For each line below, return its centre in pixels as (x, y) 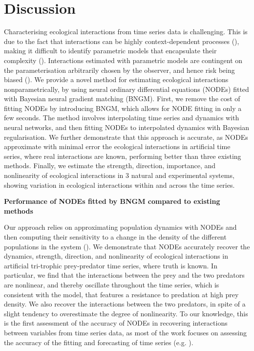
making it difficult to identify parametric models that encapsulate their (110, 51)
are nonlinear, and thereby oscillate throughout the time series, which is (112, 284)
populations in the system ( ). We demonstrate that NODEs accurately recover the (127, 246)
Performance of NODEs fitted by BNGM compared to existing (112, 201)
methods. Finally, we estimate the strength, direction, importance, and (110, 165)
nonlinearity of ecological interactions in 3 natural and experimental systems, (119, 175)
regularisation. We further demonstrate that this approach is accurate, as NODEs (126, 137)
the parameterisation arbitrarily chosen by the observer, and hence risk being (119, 70)
